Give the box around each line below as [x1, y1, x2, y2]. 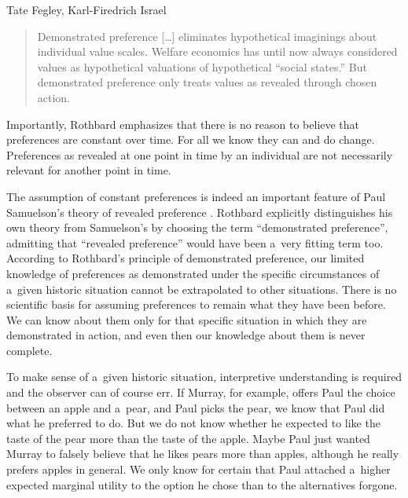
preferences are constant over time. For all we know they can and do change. [6, 131, 375, 148]
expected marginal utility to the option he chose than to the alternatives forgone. [6, 476, 398, 493]
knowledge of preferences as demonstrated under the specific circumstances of [6, 265, 380, 281]
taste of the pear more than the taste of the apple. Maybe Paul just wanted [6, 430, 370, 446]
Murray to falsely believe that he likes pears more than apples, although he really [6, 445, 399, 462]
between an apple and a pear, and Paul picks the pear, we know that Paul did [6, 399, 385, 416]
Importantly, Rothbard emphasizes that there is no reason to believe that [6, 115, 360, 132]
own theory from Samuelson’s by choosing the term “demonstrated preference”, [6, 219, 388, 236]
